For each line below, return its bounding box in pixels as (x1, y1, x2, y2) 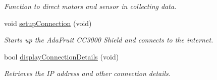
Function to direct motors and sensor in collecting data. (4, 1, 177, 11)
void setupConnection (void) (4, 17, 92, 28)
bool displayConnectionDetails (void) (4, 51, 119, 61)
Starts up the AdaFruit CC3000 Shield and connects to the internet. (4, 34, 213, 45)
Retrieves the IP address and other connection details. (4, 68, 171, 78)
